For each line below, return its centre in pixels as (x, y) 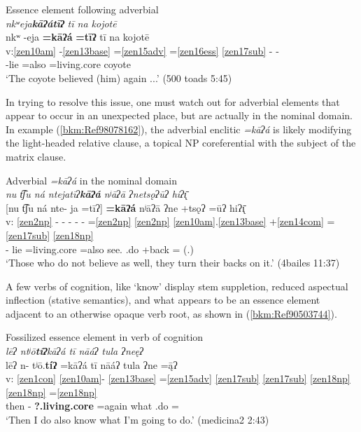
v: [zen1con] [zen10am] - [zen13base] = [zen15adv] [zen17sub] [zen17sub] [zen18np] (178, 378)
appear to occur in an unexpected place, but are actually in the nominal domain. (179, 115)
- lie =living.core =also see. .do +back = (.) (100, 249)
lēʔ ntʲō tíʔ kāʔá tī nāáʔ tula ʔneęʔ (75, 351)
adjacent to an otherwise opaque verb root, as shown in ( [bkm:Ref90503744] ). (171, 313)
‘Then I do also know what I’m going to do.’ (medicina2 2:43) (137, 420)
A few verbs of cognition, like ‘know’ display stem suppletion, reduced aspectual (177, 286)
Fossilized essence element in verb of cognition (105, 337)
